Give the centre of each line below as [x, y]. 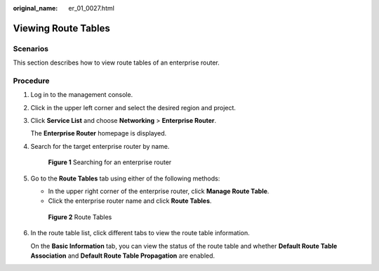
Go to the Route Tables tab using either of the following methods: [125, 178]
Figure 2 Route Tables [80, 217]
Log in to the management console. [82, 95]
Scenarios [31, 48]
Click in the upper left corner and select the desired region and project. [133, 107]
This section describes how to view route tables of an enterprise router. [117, 62]
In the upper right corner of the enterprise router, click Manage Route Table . [159, 191]
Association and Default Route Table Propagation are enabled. [123, 256]
